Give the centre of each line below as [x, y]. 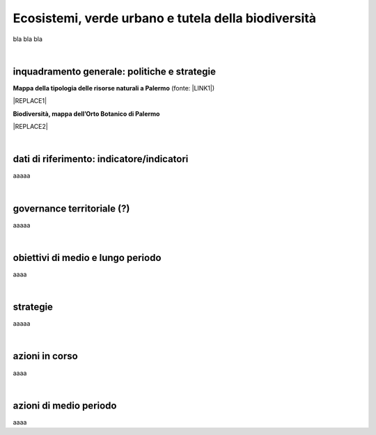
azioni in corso [45, 356]
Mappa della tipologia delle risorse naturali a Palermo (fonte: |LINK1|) [114, 88]
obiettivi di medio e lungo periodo [87, 258]
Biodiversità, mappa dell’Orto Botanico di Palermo [86, 113]
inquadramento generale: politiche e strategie [114, 71]
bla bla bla [28, 39]
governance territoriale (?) [71, 208]
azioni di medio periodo [65, 405]
